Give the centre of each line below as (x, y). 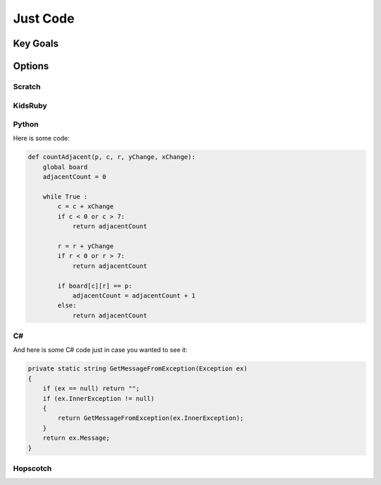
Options (31, 66)
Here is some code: (41, 139)
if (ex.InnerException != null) (99, 398)
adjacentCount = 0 (74, 177)
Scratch (27, 86)
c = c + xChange (86, 206)
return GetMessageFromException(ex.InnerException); (151, 418)
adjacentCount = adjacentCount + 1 (134, 296)
